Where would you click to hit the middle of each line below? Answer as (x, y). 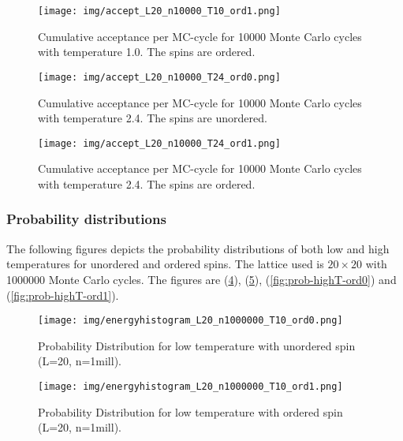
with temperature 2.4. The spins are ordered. (147, 183)
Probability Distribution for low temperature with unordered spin (197, 345)
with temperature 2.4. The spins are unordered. (153, 118)
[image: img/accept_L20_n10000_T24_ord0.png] (159, 77)
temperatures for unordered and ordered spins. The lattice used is (165, 264)
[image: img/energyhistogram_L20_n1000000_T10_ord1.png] (190, 386)
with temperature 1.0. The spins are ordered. (147, 52)
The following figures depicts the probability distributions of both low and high (198, 248)
